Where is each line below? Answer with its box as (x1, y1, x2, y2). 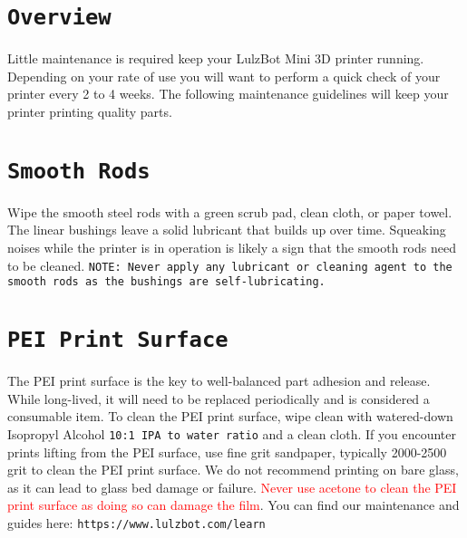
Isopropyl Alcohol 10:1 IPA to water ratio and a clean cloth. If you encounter (7, 425, 456, 443)
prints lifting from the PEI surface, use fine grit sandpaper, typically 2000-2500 (7, 442, 447, 461)
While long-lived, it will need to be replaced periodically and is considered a (7, 389, 430, 408)
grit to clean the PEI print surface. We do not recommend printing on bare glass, (7, 460, 459, 479)
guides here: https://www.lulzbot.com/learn (7, 514, 266, 533)
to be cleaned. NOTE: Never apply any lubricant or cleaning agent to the (7, 255, 452, 274)
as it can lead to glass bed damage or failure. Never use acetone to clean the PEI (7, 477, 457, 496)
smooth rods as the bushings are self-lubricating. (7, 275, 326, 289)
